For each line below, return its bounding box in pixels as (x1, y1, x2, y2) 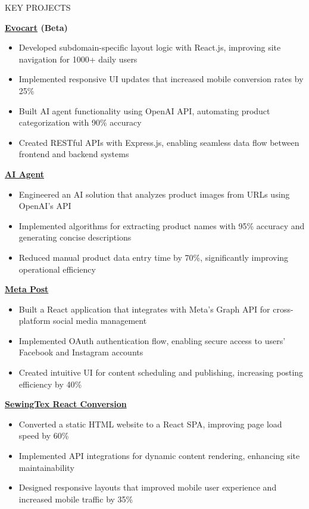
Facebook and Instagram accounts (18, 346, 143, 358)
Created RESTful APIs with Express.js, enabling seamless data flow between (18, 136, 299, 148)
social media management (53, 314, 147, 327)
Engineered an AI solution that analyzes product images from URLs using (18, 188, 290, 200)
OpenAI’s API (18, 199, 71, 212)
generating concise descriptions (18, 231, 132, 243)
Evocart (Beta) (5, 21, 68, 33)
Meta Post (5, 283, 49, 295)
